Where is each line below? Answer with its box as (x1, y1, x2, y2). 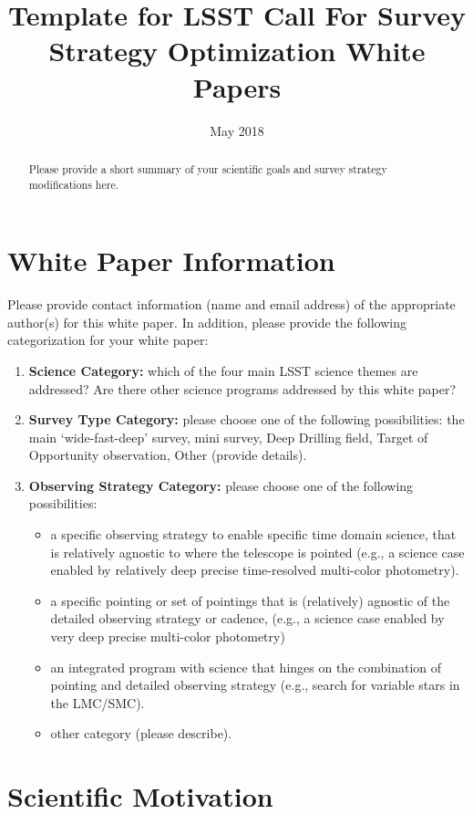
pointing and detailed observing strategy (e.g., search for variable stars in (50, 675, 460, 694)
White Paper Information (7, 242, 335, 279)
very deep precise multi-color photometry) (50, 627, 285, 646)
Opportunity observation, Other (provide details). (28, 445, 307, 464)
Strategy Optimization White (48, 32, 426, 69)
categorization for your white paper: (7, 330, 209, 350)
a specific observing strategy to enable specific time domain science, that (50, 525, 457, 544)
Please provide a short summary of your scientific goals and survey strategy (28, 161, 387, 176)
